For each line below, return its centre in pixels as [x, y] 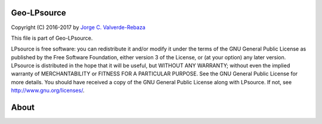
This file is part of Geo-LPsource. [52, 38]
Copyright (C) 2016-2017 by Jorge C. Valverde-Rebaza [78, 27]
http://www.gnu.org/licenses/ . [48, 90]
